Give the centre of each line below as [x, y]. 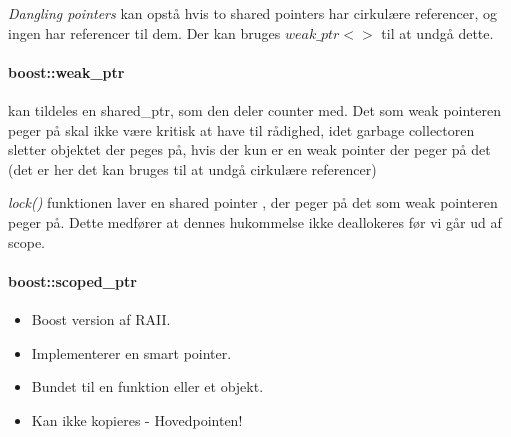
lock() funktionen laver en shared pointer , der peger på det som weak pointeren [253, 202]
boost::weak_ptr [66, 71]
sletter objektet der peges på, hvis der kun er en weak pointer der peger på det [249, 149]
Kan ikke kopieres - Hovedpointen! [137, 419]
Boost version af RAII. [101, 318]
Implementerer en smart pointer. [131, 352]
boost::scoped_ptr [72, 280]
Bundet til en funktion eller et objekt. [147, 386]
